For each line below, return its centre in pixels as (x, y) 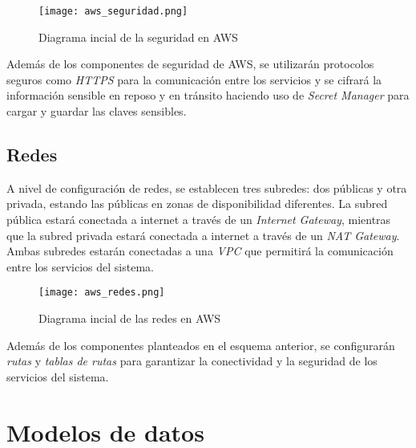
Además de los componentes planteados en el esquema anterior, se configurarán (201, 345)
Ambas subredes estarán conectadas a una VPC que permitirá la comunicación (200, 251)
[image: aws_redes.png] (102, 293)
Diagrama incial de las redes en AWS (130, 318)
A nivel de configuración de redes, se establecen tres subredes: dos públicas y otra (207, 187)
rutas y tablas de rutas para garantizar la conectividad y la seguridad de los (192, 361)
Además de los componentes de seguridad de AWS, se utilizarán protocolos (190, 64)
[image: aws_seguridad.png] (113, 11)
